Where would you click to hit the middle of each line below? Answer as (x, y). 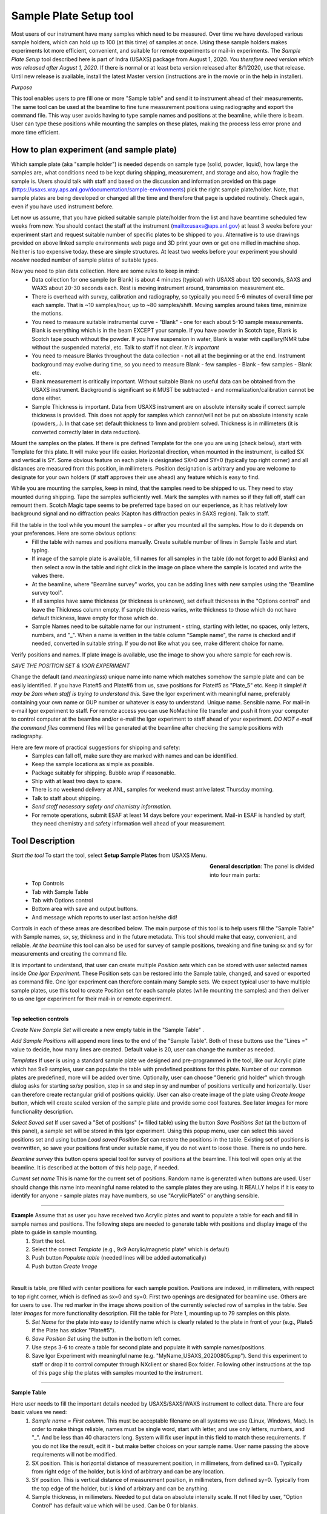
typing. (41, 550)
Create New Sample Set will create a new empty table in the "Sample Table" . (107, 1030)
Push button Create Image (64, 1266)
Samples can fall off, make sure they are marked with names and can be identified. (135, 755)
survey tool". (48, 592)
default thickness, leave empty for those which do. (95, 618)
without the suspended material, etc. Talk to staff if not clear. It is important (125, 347)
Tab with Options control (62, 900)
